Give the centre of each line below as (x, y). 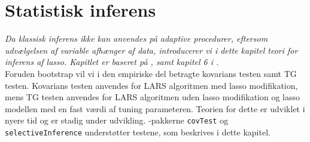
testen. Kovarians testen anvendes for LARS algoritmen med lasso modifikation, (151, 85)
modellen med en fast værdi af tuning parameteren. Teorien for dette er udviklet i (155, 108)
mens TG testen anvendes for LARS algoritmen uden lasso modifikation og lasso (153, 97)
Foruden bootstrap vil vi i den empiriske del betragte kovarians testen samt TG (151, 73)
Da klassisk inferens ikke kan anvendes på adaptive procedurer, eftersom (136, 38)
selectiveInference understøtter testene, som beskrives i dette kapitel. (138, 132)
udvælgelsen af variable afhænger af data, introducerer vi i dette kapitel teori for (151, 50)
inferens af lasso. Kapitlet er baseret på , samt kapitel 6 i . (112, 62)
